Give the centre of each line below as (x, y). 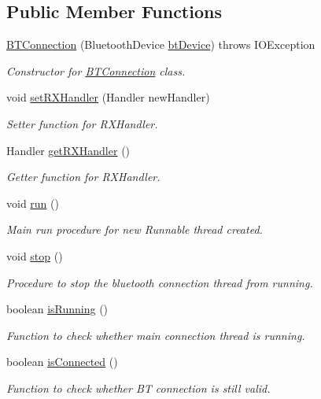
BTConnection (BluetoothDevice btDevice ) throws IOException (161, 44)
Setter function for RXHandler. (82, 123)
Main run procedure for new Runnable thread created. (135, 229)
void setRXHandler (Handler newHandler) (108, 97)
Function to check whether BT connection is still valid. (138, 388)
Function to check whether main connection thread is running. (156, 335)
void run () (33, 203)
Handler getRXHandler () (68, 150)
